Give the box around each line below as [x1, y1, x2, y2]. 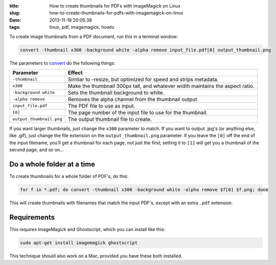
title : [9, 3, 20, 9]
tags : [9, 24, 21, 30]
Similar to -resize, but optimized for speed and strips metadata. [67, 76, 219, 83]
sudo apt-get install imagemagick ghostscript [20, 240, 138, 245]
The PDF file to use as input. [67, 102, 135, 109]
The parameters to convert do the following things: [9, 60, 115, 66]
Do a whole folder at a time [9, 160, 95, 168]
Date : [9, 17, 21, 23]
